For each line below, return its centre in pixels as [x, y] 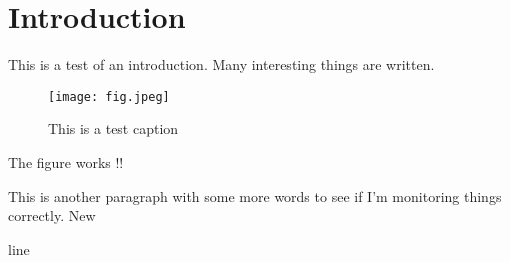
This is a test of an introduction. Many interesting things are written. [221, 64]
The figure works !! [66, 161]
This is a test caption [113, 128]
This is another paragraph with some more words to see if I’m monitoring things [255, 195]
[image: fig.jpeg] [109, 96]
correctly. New [52, 215]
